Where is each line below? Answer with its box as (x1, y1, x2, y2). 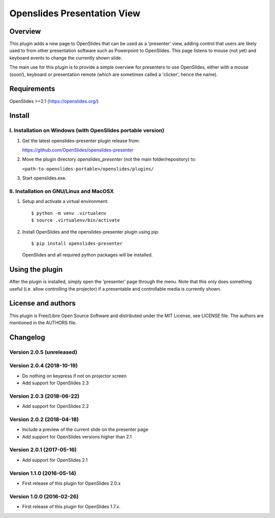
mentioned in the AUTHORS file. (9, 319, 77, 326)
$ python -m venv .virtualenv (31, 210, 107, 216)
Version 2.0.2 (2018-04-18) (9, 416, 79, 423)
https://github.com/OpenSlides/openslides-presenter (22, 147, 134, 153)
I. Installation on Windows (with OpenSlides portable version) (9, 127, 164, 134)
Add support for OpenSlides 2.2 (22, 403, 89, 409)
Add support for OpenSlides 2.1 (22, 457, 88, 463)
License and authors (9, 299, 76, 308)
